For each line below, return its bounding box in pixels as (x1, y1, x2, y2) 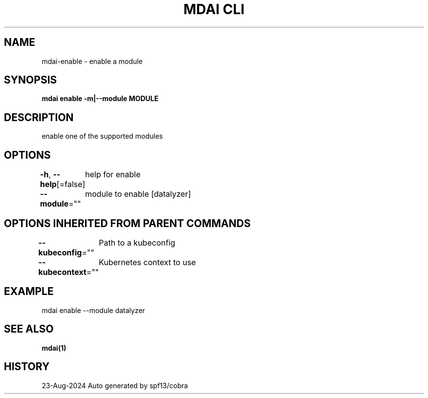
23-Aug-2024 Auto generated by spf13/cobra (42, 381, 188, 390)
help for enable (85, 169, 141, 180)
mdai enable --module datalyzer (42, 306, 145, 314)
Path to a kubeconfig (99, 237, 175, 248)
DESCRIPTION (4, 111, 74, 124)
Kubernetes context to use (99, 257, 196, 267)
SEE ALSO (4, 323, 54, 335)
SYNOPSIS (4, 74, 57, 86)
